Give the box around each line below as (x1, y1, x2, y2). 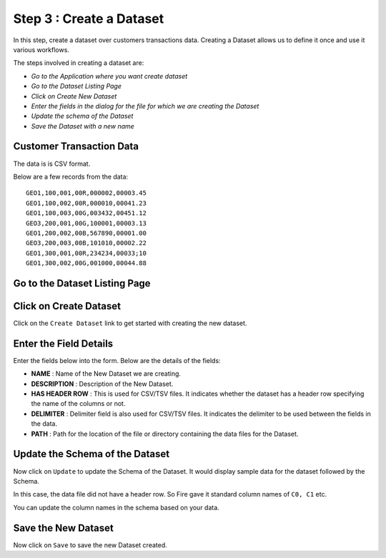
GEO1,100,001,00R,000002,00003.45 (26, 189, 147, 197)
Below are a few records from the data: (13, 172, 129, 181)
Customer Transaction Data (13, 140, 139, 153)
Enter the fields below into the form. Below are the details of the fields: (13, 356, 221, 364)
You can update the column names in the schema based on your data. (13, 503, 219, 512)
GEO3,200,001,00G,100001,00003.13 (26, 219, 147, 227)
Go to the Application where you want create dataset (31, 71, 188, 80)
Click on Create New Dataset (31, 91, 117, 100)
